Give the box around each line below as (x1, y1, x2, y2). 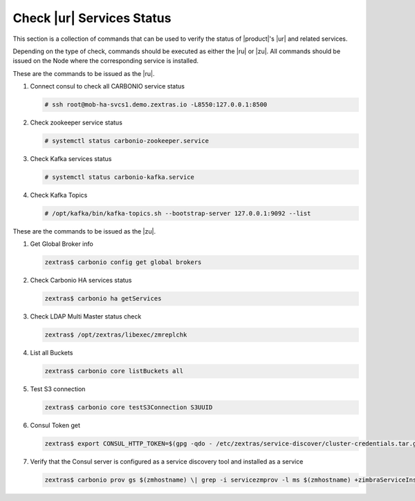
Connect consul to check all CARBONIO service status (30, 82, 185, 91)
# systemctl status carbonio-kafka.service (44, 173, 195, 181)
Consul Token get (30, 422, 81, 430)
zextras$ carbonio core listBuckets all (44, 367, 183, 375)
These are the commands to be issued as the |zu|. (12, 227, 156, 235)
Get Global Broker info (30, 240, 93, 248)
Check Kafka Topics (30, 191, 88, 200)
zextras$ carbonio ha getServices (44, 294, 162, 303)
